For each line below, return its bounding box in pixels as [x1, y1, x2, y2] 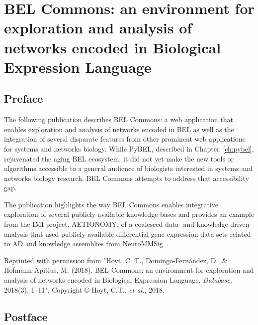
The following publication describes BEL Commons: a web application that [4, 114, 233, 125]
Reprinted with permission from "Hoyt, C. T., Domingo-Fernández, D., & [4, 255, 228, 265]
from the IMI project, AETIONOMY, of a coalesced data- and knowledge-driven [4, 219, 250, 229]
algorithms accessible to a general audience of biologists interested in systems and [4, 163, 253, 173]
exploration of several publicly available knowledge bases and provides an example [4, 209, 254, 219]
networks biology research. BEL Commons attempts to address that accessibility [4, 172, 249, 183]
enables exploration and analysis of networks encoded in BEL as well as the [4, 124, 234, 134]
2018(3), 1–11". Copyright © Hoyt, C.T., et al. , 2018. [4, 284, 165, 295]
